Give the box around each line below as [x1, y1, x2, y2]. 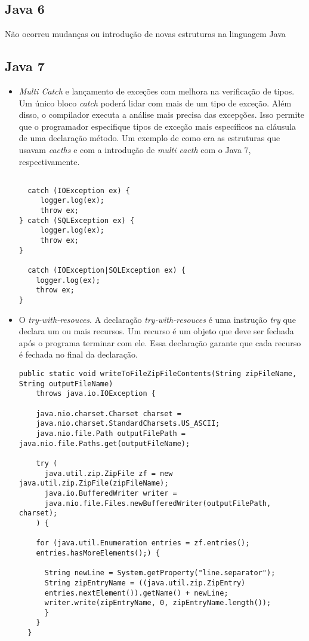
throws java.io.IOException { [36, 389, 156, 398]
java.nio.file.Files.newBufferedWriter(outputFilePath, [44, 499, 271, 508]
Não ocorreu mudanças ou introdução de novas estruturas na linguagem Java [5, 28, 286, 40]
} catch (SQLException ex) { [18, 216, 135, 225]
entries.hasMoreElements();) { [36, 548, 160, 557]
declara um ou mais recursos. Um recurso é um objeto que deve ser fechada [18, 325, 294, 337]
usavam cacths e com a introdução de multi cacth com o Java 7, [18, 143, 251, 155]
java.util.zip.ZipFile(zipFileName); [18, 479, 169, 488]
